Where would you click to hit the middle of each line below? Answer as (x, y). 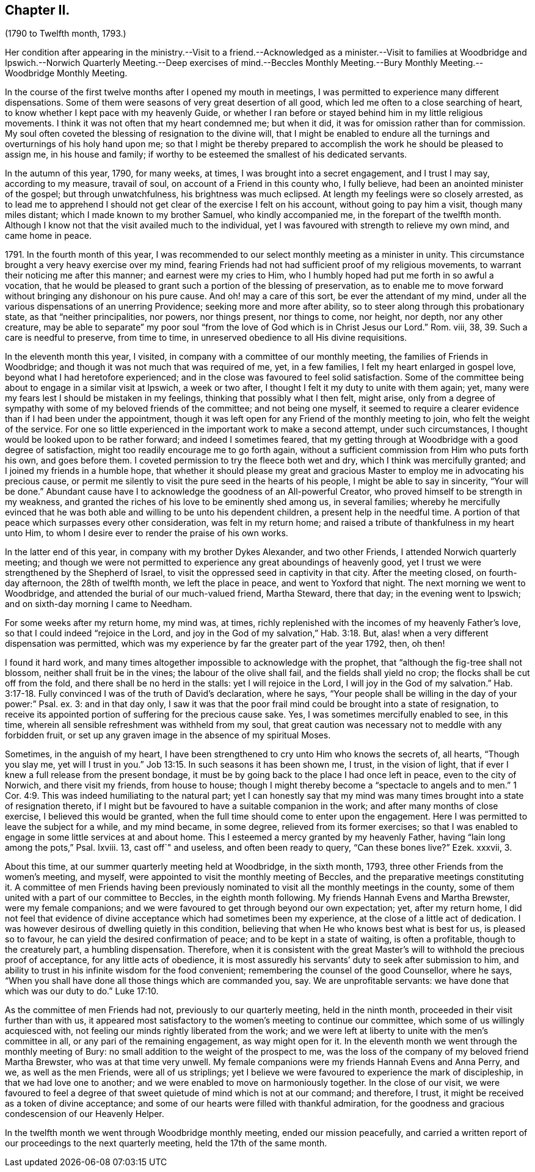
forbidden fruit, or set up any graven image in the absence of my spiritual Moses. (168, 735)
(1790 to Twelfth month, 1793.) (66, 34)
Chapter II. (38, 10)
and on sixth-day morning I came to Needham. (99, 604)
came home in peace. (48, 236)
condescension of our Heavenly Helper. (85, 1114)
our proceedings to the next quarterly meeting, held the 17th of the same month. (166, 1143)
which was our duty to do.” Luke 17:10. (82, 991)
